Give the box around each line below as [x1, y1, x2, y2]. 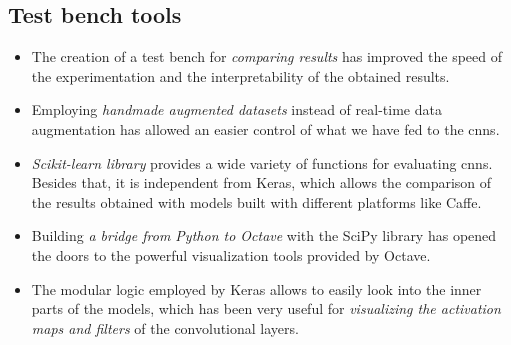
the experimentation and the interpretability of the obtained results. [31, 65, 450, 86]
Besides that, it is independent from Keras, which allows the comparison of [31, 172, 492, 193]
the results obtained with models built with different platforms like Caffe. [31, 191, 482, 212]
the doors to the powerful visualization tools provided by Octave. [31, 244, 431, 265]
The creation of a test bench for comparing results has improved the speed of [31, 46, 503, 67]
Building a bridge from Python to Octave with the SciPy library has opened [31, 225, 497, 246]
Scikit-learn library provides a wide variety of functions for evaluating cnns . [31, 152, 493, 173]
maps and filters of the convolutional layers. [31, 317, 299, 338]
